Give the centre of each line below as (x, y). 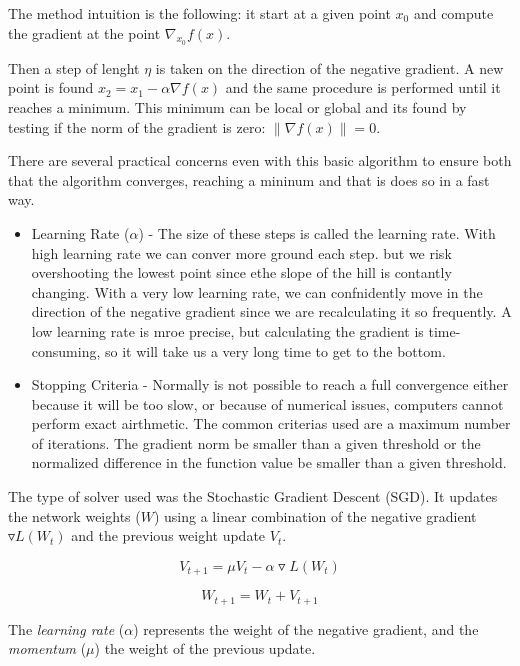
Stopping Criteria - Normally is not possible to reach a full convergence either (270, 384)
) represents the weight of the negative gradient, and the (306, 628)
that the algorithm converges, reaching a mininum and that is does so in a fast (249, 179)
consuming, (66, 350)
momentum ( (47, 648)
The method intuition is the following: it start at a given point (199, 13)
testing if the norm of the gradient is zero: (137, 126)
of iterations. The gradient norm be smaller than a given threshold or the (256, 442)
